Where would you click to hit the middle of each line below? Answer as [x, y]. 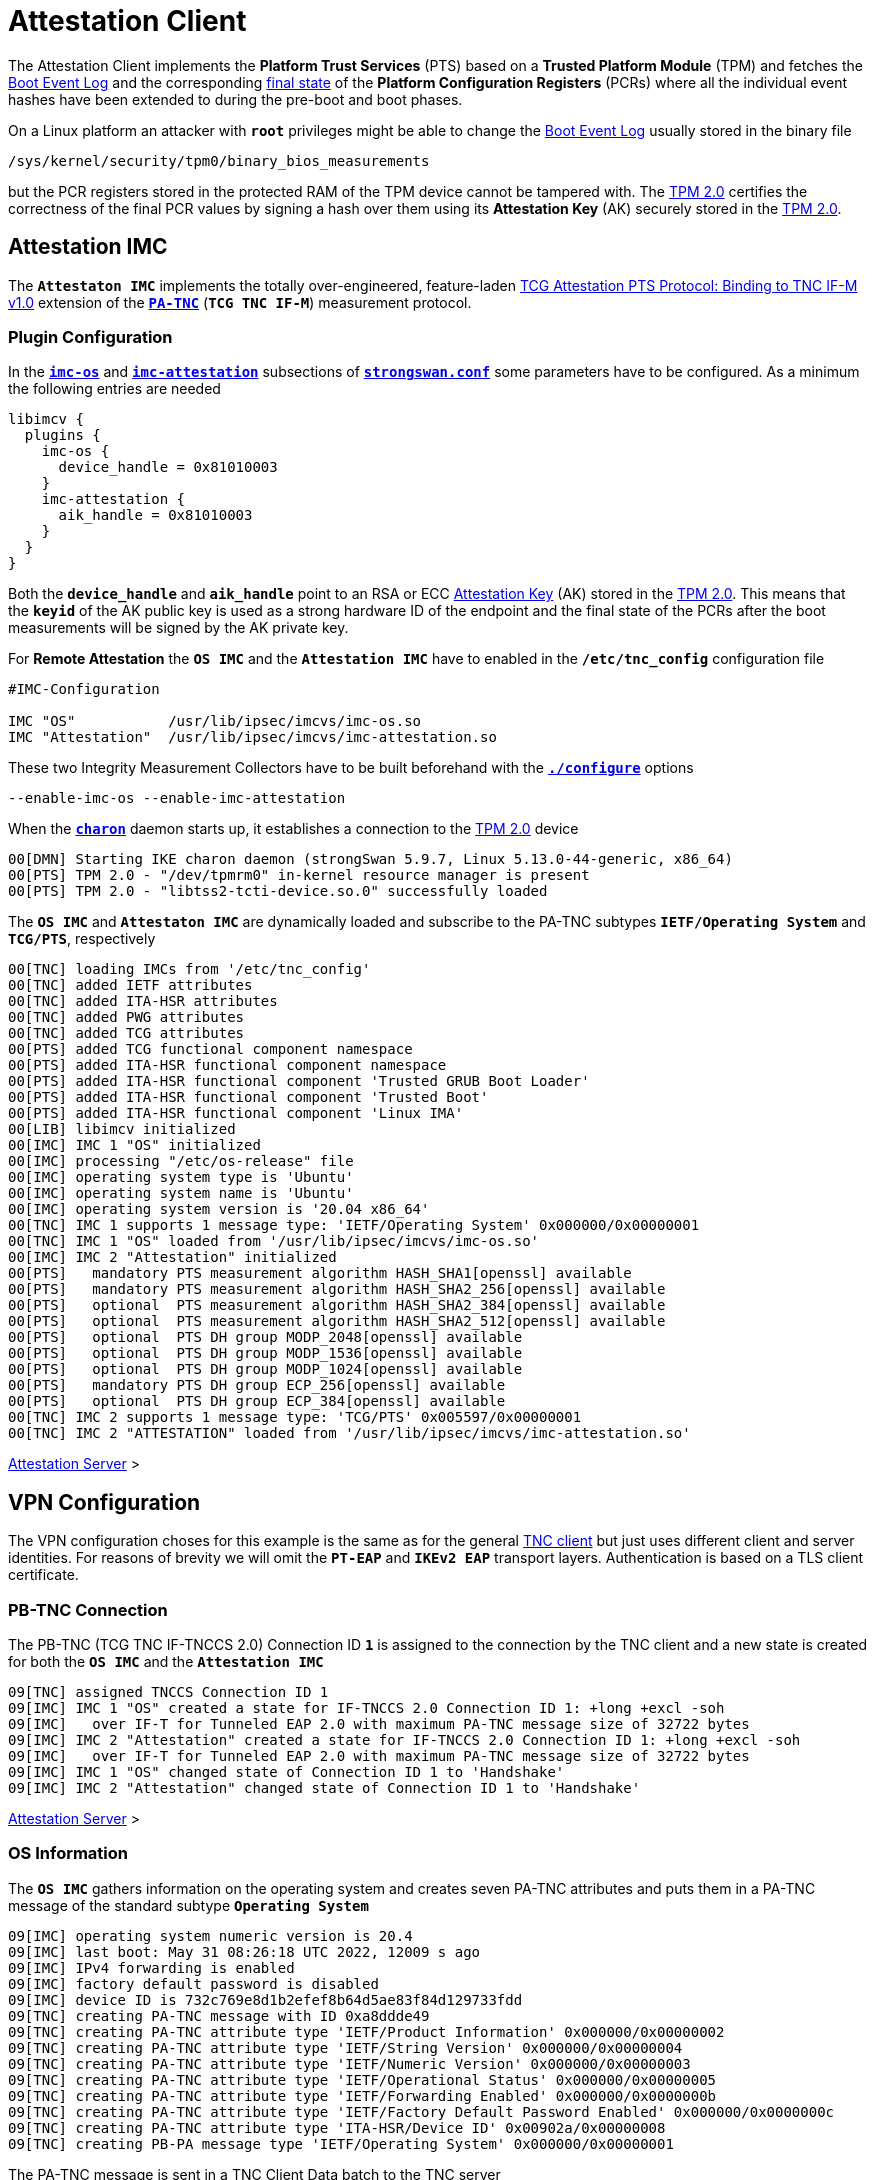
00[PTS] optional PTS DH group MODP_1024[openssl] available [265, 1369]
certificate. [43, 1575]
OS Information [68, 1853]
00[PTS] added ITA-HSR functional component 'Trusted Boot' [248, 1097]
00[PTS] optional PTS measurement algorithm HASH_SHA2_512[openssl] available [337, 1321]
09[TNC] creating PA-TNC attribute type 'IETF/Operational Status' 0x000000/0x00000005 [362, 2079]
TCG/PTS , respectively [82, 939]
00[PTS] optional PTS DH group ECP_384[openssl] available [257, 1401]
